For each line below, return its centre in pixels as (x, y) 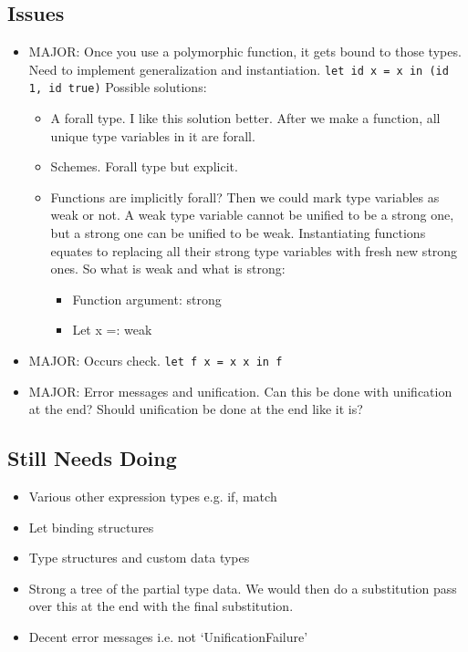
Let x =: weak (112, 330)
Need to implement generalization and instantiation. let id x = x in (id (239, 69)
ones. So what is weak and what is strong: (168, 269)
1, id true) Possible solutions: (118, 87)
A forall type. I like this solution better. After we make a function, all (245, 118)
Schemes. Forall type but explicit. (144, 166)
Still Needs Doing (92, 458)
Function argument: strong (147, 299)
